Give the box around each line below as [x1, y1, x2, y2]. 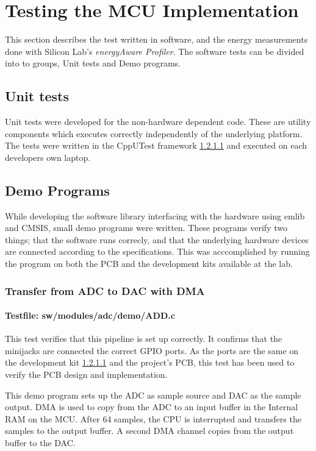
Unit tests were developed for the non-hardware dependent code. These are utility [5, 115, 311, 128]
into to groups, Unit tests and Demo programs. [5, 57, 181, 69]
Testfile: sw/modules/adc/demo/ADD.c [5, 309, 175, 322]
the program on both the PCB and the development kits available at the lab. [5, 257, 293, 270]
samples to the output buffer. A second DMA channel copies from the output [5, 424, 294, 437]
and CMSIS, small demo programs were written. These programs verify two [5, 221, 287, 234]
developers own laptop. [5, 151, 91, 163]
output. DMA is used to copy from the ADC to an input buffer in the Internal [5, 400, 298, 413]
